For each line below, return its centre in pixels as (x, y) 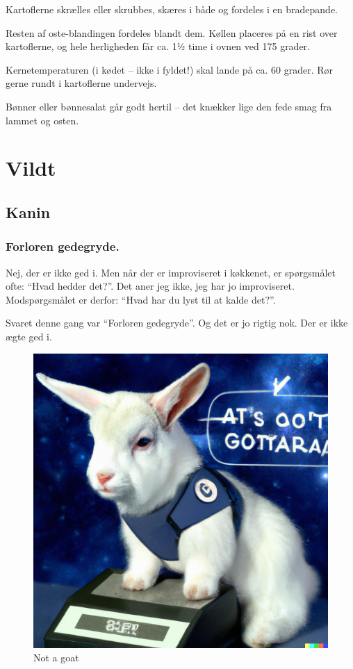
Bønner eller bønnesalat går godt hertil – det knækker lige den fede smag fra (169, 106)
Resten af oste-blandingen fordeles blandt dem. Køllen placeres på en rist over (172, 32)
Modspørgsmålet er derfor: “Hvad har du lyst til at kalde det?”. (141, 299)
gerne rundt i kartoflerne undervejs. (81, 83)
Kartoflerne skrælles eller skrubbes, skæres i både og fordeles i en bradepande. (172, 9)
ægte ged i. (29, 336)
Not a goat (56, 658)
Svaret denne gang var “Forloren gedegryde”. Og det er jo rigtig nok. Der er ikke (177, 323)
